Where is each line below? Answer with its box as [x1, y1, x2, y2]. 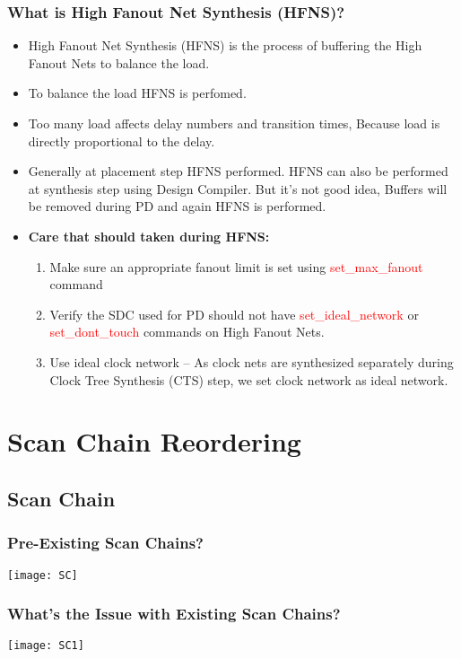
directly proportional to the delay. [28, 131, 215, 150]
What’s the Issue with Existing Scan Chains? [7, 602, 341, 625]
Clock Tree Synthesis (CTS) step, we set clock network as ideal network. [49, 370, 448, 389]
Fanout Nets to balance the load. [28, 53, 210, 72]
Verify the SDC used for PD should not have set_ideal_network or [49, 304, 419, 323]
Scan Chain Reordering [7, 423, 301, 460]
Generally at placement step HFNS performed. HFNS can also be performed [28, 162, 448, 180]
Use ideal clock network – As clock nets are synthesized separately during [49, 352, 454, 371]
